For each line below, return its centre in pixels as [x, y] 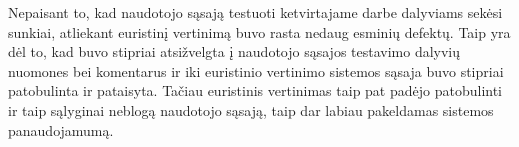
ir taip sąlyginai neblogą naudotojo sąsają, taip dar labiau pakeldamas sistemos [251, 109]
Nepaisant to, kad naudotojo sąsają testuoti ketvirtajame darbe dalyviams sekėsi [255, 12]
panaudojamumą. [61, 129]
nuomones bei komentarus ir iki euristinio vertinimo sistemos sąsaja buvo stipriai [256, 70]
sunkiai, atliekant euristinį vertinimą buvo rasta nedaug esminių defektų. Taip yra [259, 31]
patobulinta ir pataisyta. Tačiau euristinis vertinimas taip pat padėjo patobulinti [255, 90]
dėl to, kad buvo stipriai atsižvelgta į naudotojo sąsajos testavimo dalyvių [234, 51]
